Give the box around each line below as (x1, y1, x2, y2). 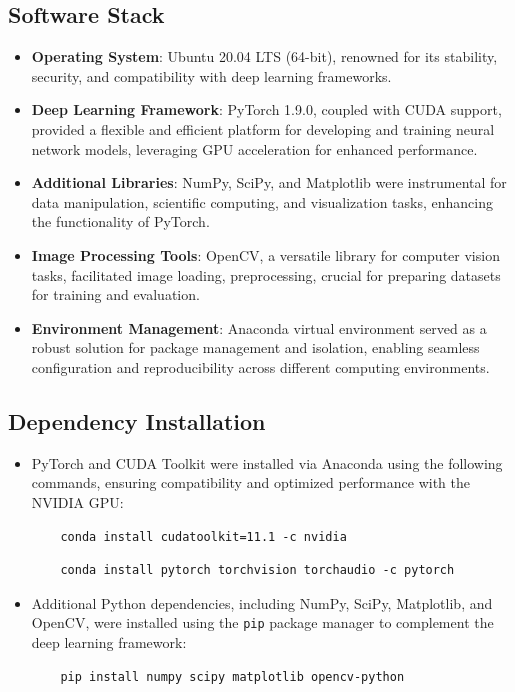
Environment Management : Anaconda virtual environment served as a (31, 317, 487, 338)
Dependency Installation (8, 405, 266, 436)
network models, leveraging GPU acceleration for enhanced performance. (31, 138, 478, 159)
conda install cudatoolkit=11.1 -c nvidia (60, 529, 347, 544)
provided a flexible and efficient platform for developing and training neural (31, 118, 495, 139)
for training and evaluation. (31, 284, 200, 305)
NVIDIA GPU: (31, 491, 124, 512)
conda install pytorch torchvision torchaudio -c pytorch (60, 563, 455, 578)
